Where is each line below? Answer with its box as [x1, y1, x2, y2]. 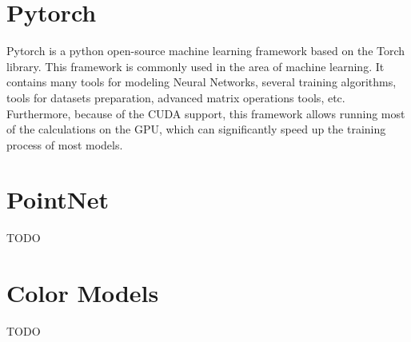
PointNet [6, 183, 110, 216]
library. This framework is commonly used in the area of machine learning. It [6, 58, 385, 74]
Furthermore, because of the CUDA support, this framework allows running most [6, 105, 405, 121]
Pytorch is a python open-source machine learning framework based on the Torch [6, 42, 405, 59]
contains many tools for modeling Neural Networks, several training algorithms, [6, 74, 397, 90]
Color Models [6, 276, 159, 309]
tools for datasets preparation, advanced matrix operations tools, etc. [6, 89, 345, 105]
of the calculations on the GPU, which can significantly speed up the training [6, 121, 386, 137]
